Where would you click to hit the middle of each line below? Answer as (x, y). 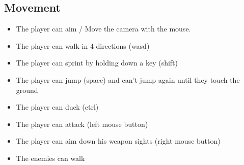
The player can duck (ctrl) (57, 107)
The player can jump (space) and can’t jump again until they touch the (128, 79)
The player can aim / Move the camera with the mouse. (103, 29)
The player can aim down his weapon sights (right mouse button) (118, 141)
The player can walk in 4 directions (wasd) (83, 45)
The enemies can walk (50, 158)
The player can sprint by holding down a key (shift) (97, 63)
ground (27, 90)
